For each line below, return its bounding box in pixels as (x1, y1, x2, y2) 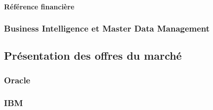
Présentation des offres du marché (4, 48, 182, 63)
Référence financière (4, 1, 75, 11)
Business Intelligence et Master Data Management (4, 22, 210, 35)
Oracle (4, 73, 31, 86)
